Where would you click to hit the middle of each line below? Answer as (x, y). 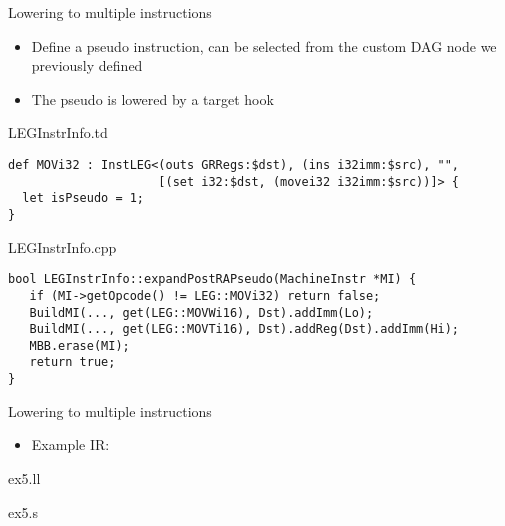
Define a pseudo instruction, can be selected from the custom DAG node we (264, 45)
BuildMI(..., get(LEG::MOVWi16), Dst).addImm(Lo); (201, 312)
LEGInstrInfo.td (58, 132)
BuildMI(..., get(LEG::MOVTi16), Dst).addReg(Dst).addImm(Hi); (244, 329)
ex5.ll (24, 477)
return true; (72, 362)
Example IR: (70, 444)
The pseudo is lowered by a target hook (152, 98)
